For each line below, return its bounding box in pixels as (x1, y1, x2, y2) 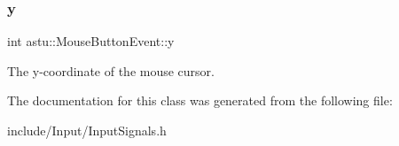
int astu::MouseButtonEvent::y (7, 32, 175, 50)
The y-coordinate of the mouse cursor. (7, 61, 215, 80)
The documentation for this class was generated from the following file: (7, 91, 393, 110)
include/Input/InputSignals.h (7, 121, 167, 139)
